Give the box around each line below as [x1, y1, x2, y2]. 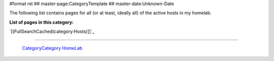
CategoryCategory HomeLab [22, 45, 83, 51]
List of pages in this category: [9, 19, 74, 25]
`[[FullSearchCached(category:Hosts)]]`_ [9, 28, 95, 35]
